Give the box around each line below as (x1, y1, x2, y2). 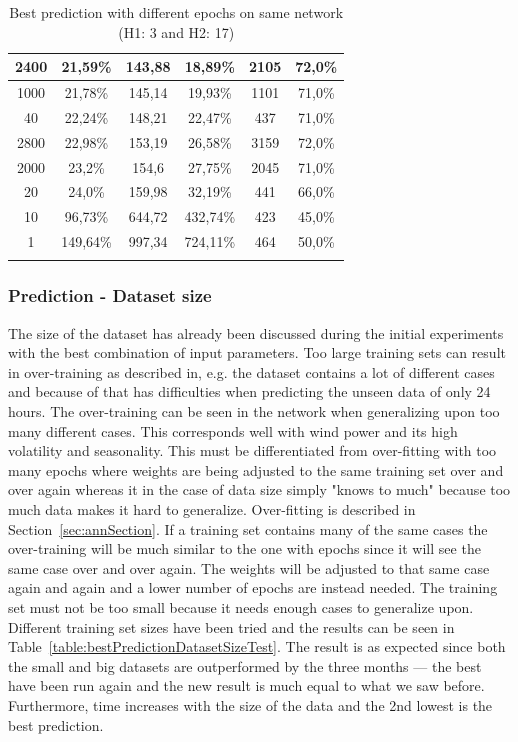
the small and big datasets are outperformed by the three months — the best (8, 655, 482, 676)
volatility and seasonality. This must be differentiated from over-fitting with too (8, 440, 497, 461)
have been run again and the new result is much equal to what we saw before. (8, 675, 485, 696)
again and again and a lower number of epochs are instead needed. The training (8, 577, 498, 598)
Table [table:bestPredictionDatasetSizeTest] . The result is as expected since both (8, 636, 506, 657)
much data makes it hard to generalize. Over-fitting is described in (8, 499, 416, 519)
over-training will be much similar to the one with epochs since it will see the (8, 538, 481, 559)
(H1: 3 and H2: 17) (118, 21, 235, 42)
